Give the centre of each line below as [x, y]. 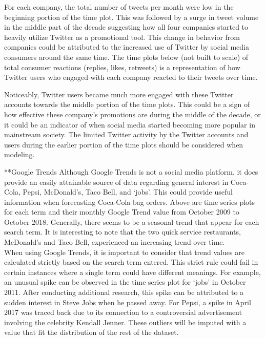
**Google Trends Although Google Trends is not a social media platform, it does [131, 171]
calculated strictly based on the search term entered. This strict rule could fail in [131, 262]
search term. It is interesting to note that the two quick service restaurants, [123, 232]
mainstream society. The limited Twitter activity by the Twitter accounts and [126, 134]
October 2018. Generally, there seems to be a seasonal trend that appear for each [132, 221]
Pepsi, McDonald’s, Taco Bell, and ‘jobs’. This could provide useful [128, 192]
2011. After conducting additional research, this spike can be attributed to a [124, 292]
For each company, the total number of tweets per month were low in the [119, 7]
